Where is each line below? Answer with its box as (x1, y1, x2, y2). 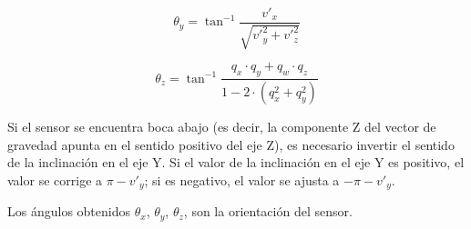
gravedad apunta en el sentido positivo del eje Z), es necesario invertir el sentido (7, 134, 455, 154)
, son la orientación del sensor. (183, 202, 353, 221)
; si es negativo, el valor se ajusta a (144, 170, 340, 189)
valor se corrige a (7, 170, 103, 189)
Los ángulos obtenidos (7, 202, 130, 221)
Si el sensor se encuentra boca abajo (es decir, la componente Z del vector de (7, 117, 436, 136)
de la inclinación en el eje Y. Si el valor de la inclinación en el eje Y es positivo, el (7, 153, 465, 172)
